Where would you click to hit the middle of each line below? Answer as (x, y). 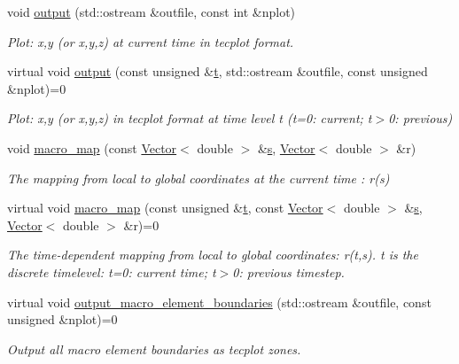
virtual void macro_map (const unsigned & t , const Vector (165, 208)
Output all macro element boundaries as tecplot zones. (154, 349)
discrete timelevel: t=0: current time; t (112, 271)
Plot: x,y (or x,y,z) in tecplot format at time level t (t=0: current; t (190, 118)
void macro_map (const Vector (92, 147)
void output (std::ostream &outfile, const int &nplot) (152, 12)
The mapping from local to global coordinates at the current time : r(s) (198, 178)
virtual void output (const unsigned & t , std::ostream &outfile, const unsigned (218, 71)
